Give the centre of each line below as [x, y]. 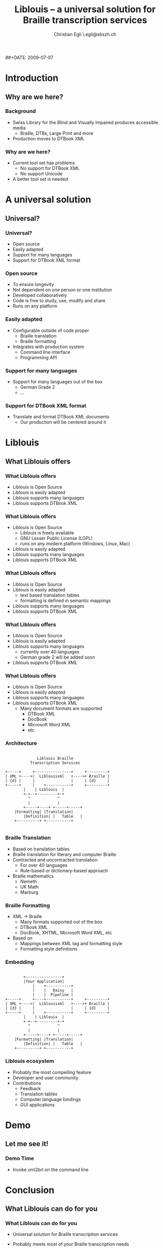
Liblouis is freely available [47, 533]
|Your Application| [44, 982]
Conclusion [30, 1190]
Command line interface [45, 352]
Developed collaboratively [40, 295]
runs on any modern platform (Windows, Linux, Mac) [75, 544]
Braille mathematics [33, 876]
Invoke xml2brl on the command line [50, 1170]
